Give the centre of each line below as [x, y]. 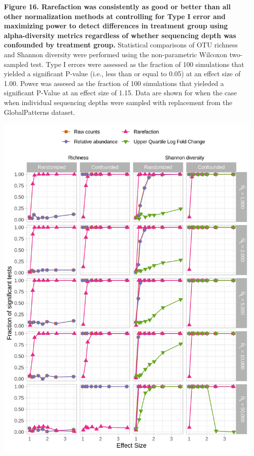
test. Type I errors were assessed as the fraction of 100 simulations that [137, 64]
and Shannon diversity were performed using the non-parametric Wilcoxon [116, 54]
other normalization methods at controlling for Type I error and [115, 16]
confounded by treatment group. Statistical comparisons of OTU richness [121, 45]
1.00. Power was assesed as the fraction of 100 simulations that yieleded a [114, 83]
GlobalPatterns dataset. [40, 112]
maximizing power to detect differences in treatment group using [116, 26]
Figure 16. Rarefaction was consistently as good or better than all [117, 6]
